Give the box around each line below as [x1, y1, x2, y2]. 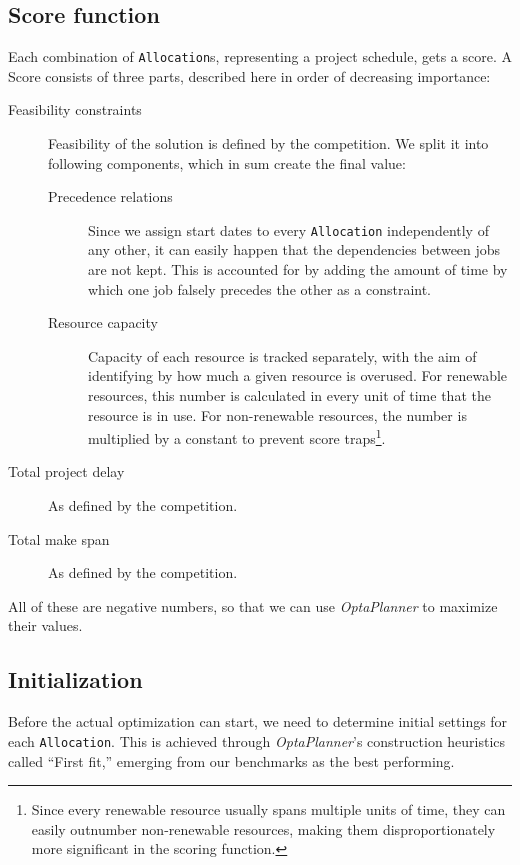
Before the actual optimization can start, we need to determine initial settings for [8, 711, 508, 732]
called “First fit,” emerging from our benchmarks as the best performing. [8, 750, 455, 771]
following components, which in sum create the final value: [48, 152, 406, 173]
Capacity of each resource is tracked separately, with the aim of [88, 345, 477, 366]
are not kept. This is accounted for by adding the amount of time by [88, 259, 508, 280]
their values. [8, 615, 83, 636]
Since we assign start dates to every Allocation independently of [88, 219, 489, 240]
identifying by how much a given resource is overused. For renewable [88, 365, 508, 386]
